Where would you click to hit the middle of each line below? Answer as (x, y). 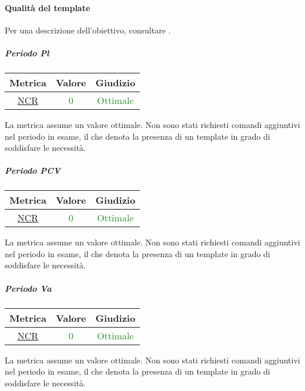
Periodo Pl (27, 53)
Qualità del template (48, 7)
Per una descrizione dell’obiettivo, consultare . (88, 30)
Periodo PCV (33, 171)
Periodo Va (28, 288)
